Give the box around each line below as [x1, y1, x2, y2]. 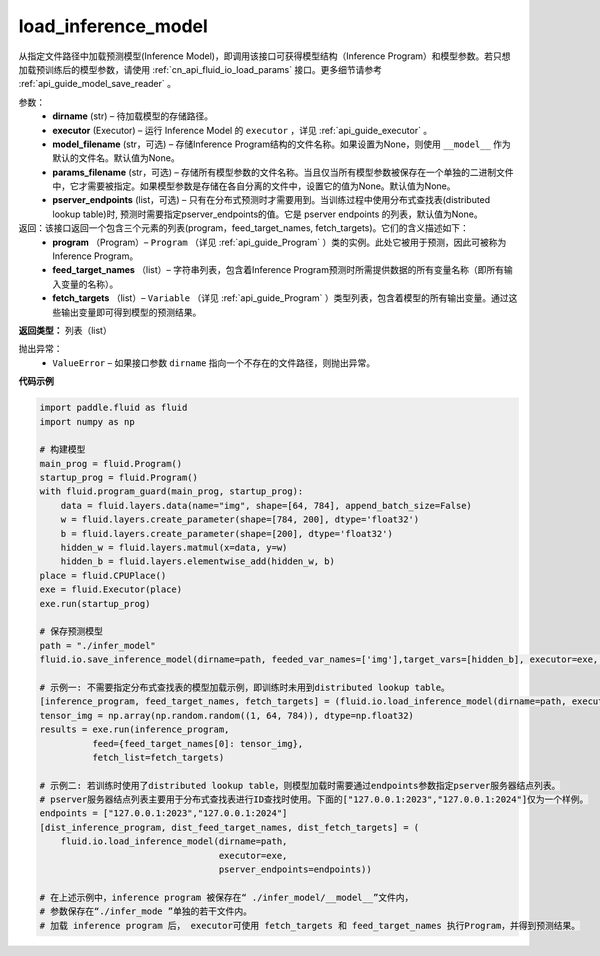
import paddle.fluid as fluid [39, 402, 188, 414]
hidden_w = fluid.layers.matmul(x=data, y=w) [60, 542, 288, 554]
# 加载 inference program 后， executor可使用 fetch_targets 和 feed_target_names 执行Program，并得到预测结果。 [39, 920, 581, 931]
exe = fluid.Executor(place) [39, 584, 183, 595]
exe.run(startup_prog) [39, 598, 151, 609]
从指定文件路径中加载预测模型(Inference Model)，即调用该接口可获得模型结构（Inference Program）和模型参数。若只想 [18, 50, 511, 62]
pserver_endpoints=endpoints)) [218, 864, 372, 875]
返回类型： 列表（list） [18, 324, 112, 336]
